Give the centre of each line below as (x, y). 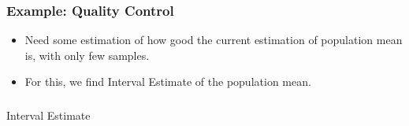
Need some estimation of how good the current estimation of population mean (214, 40)
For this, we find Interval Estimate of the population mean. (168, 82)
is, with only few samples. (87, 55)
